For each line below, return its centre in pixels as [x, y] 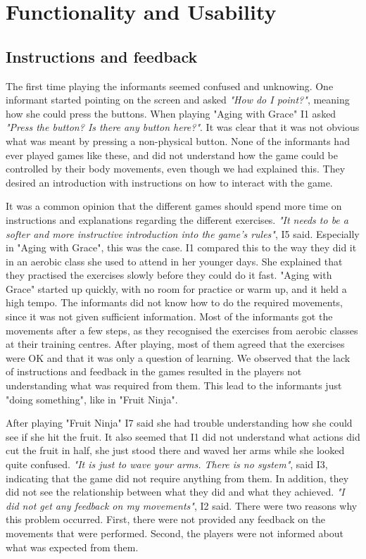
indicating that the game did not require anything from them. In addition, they [177, 478]
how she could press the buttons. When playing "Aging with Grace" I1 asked [171, 113]
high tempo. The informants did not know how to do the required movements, [174, 302]
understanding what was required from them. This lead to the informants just [174, 385]
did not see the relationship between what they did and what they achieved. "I [175, 492]
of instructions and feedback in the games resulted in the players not [154, 371]
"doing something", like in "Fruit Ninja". [92, 399]
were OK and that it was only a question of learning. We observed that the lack [178, 357]
